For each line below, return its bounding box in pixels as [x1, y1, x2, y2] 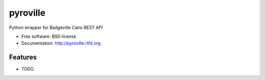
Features [9, 53, 37, 61]
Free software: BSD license [21, 33, 76, 39]
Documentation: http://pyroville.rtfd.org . [21, 40, 102, 46]
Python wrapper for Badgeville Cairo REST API [9, 25, 103, 30]
